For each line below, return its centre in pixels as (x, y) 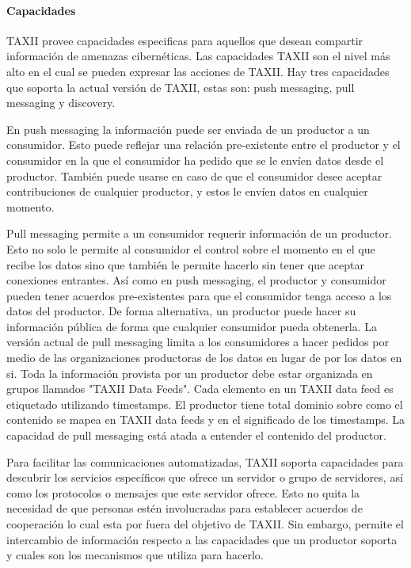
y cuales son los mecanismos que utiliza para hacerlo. (135, 555)
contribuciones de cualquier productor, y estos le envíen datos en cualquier (187, 191)
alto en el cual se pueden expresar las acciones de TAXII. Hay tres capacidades (198, 71)
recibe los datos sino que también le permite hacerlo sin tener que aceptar (185, 264)
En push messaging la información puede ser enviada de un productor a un (188, 129)
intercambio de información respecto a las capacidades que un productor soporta (202, 539)
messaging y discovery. (61, 103)
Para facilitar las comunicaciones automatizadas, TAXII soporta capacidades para (205, 461)
